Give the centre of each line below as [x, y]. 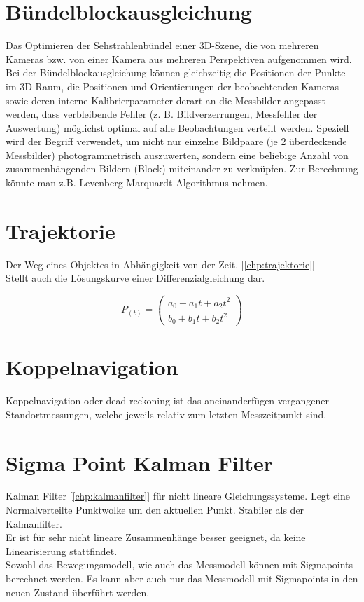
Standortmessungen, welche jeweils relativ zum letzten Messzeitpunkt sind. [166, 414]
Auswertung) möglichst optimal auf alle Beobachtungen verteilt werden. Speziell [177, 127]
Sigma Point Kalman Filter [140, 462]
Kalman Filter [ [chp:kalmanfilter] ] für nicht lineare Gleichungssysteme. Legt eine [178, 496]
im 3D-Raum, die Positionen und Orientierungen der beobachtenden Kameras [173, 86]
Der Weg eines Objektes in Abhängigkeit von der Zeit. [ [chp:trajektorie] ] [160, 264]
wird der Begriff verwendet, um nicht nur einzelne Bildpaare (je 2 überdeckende [176, 141]
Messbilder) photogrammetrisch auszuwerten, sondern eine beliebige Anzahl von [177, 155]
